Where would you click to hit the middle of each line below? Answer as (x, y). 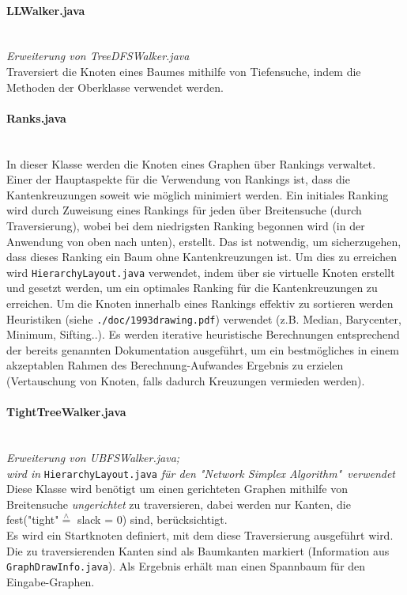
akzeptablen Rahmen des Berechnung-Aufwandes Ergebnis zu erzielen (175, 365)
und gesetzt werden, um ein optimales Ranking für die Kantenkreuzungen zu (192, 288)
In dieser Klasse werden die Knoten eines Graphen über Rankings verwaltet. (191, 163)
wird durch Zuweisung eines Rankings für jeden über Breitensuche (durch (184, 210)
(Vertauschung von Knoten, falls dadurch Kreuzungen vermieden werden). (186, 381)
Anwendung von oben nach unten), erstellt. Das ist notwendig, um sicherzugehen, (204, 241)
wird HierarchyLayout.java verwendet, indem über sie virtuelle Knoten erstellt (201, 272)
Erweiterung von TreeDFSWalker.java (98, 56)
